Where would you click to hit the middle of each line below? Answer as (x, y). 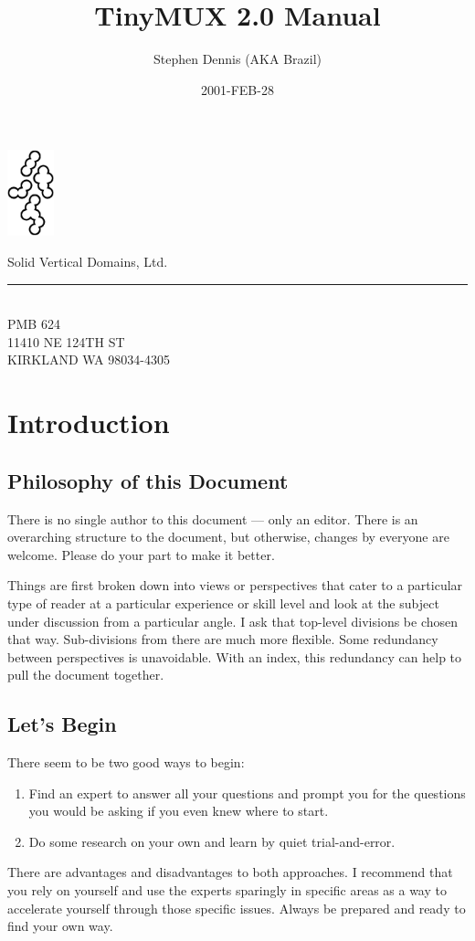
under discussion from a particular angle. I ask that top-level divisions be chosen (233, 621)
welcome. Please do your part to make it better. (141, 554)
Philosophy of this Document (148, 480)
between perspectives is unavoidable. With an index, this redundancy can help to (235, 656)
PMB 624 (34, 324)
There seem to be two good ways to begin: (126, 762)
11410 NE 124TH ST (66, 341)
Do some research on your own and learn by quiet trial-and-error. (212, 841)
